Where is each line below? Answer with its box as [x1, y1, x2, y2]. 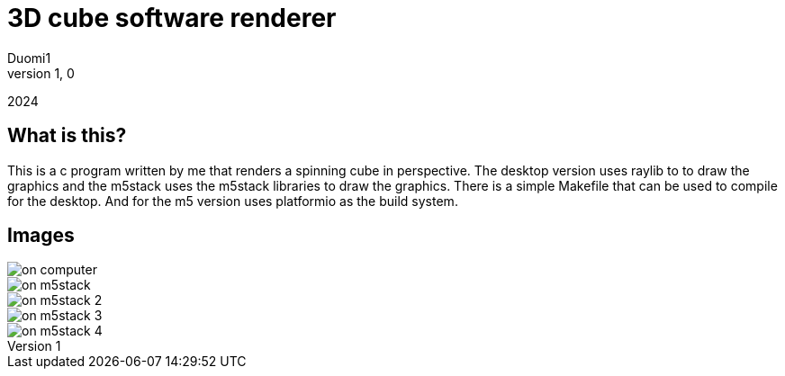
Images [7, 224, 75, 247]
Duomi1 [7, 49, 51, 66]
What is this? [7, 124, 127, 148]
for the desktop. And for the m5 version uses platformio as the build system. [7, 192, 458, 209]
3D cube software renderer [7, 3, 337, 33]
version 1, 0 [7, 65, 75, 81]
